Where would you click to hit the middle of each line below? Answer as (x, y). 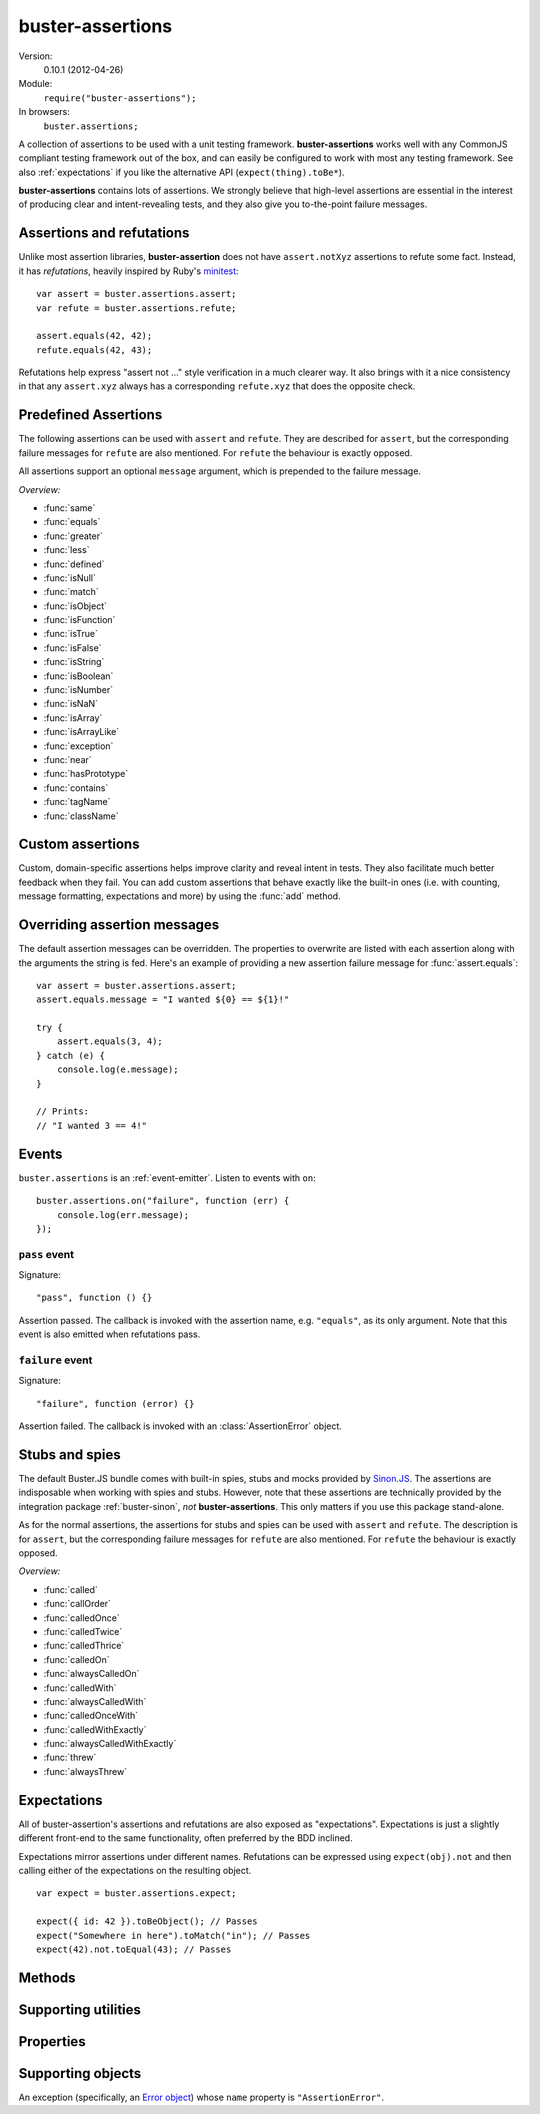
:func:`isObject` (75, 606)
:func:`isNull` (70, 577)
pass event (46, 1254)
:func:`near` (67, 759)
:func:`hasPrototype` (86, 774)
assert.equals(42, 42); (94, 336)
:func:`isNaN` (71, 704)
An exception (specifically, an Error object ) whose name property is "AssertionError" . (201, 2097)
